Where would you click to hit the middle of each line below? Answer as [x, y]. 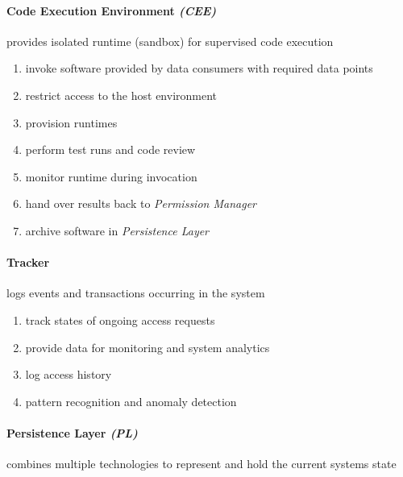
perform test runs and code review [110, 149]
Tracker [28, 262]
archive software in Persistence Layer [117, 230]
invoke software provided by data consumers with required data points [199, 68]
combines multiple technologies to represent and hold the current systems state [201, 464]
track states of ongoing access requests [120, 319]
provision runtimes [71, 122]
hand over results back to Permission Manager [141, 203]
